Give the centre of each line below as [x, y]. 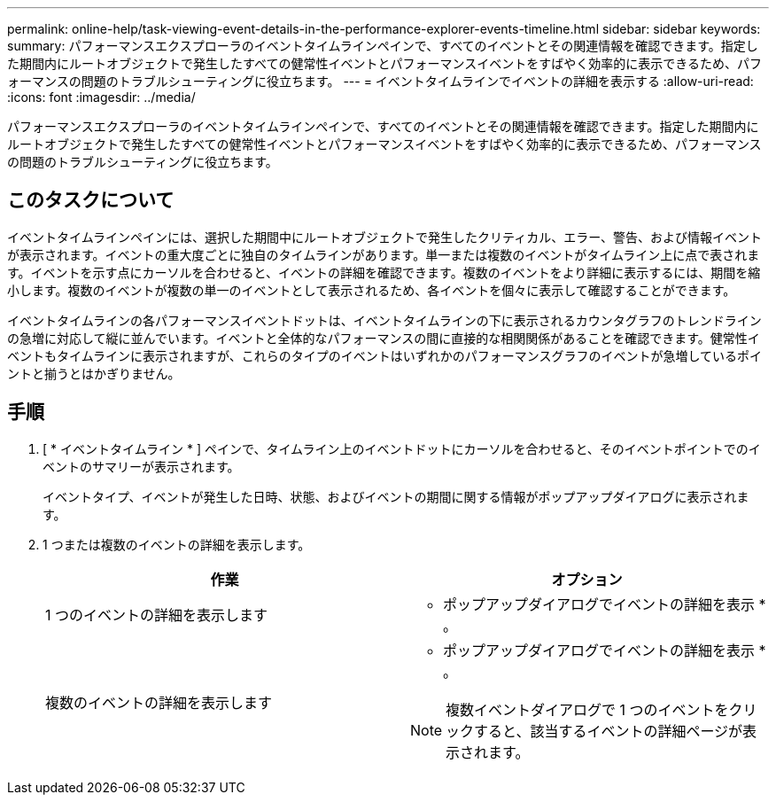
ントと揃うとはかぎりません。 [94, 373]
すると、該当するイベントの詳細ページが [609, 731]
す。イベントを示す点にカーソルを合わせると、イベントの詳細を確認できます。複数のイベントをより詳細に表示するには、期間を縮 [384, 272]
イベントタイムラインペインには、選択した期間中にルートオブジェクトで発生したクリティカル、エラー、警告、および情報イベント [385, 237]
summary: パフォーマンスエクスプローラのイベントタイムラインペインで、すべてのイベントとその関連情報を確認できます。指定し [383, 46]
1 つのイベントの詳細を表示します [157, 615]
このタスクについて [91, 200]
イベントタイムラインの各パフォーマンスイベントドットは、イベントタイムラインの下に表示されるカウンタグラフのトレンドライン [384, 320]
